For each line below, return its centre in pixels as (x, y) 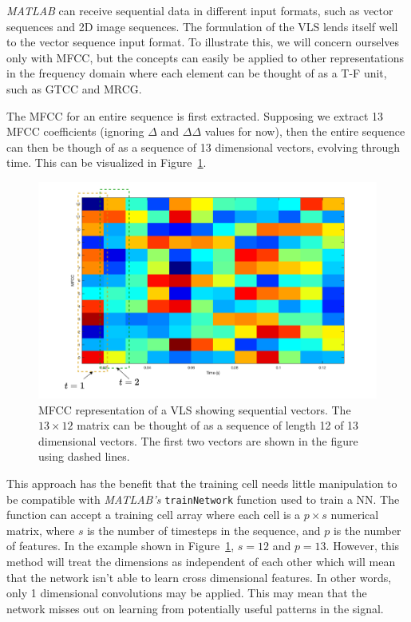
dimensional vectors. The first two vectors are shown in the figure (198, 440)
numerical (355, 515)
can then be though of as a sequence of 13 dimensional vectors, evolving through (204, 147)
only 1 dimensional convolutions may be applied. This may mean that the (187, 593)
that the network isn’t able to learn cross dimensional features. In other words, (199, 577)
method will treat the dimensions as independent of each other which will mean (201, 562)
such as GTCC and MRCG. (74, 88)
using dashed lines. (84, 456)
